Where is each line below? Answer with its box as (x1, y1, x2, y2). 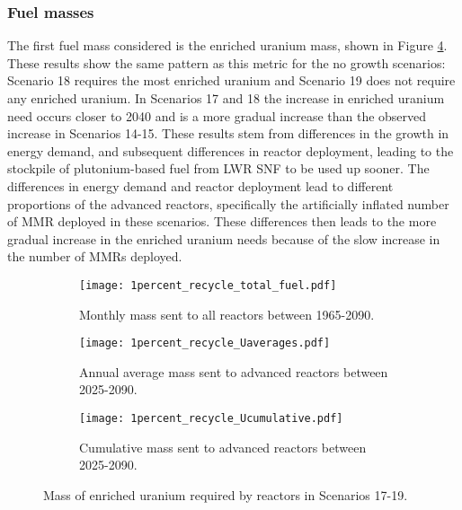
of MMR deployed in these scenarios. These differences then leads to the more (7, 212, 437, 231)
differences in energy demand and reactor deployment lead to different (7, 176, 394, 195)
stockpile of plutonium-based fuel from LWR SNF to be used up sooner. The (7, 159, 430, 178)
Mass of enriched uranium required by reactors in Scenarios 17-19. (43, 485, 408, 504)
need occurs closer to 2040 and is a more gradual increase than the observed (7, 106, 427, 125)
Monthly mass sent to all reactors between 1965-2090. (79, 304, 375, 323)
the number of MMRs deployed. (7, 247, 182, 266)
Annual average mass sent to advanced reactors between (79, 362, 388, 381)
